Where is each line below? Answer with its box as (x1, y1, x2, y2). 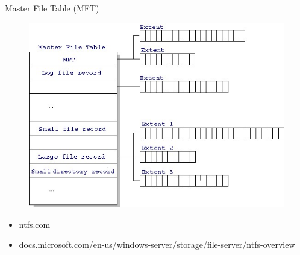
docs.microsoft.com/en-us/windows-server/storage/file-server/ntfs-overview (19, 238, 295, 251)
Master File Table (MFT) (5, 2, 99, 14)
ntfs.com (19, 218, 51, 230)
